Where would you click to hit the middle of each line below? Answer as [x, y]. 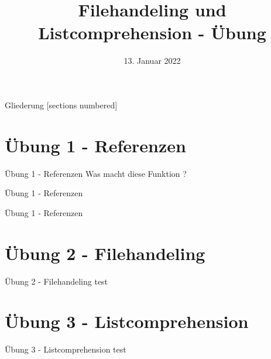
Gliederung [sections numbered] [61, 105]
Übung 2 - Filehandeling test [56, 281]
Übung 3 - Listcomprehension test [66, 349]
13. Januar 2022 [152, 61]
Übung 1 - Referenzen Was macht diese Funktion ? [96, 173]
